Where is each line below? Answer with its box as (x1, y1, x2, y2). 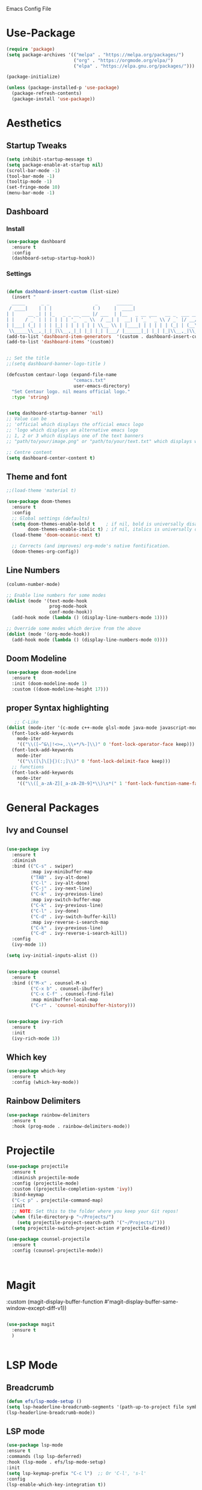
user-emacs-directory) (73, 383, 130, 389)
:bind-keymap (11, 1191, 44, 1197)
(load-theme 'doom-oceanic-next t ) (11, 532, 101, 538)
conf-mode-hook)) (49, 609, 93, 615)
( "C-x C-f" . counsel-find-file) (30, 991, 114, 998)
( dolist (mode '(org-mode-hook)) (6, 631, 90, 637)
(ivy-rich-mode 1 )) (11, 1035, 61, 1042)
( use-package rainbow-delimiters (6, 1112, 90, 1118)
